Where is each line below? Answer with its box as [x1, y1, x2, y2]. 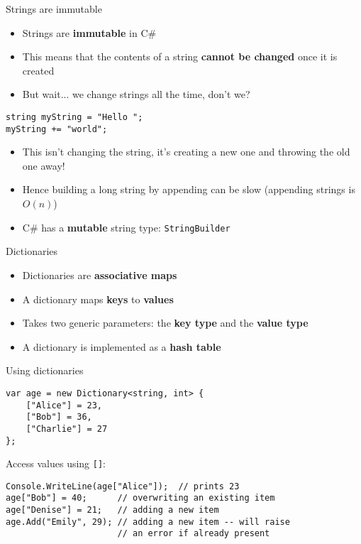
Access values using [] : [6, 456, 106, 471]
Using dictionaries [6, 363, 84, 378]
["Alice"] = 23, [26, 400, 103, 410]
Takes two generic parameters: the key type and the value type [22, 315, 309, 330]
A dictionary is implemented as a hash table [22, 339, 221, 354]
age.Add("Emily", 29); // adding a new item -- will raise [6, 516, 290, 527]
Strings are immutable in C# [22, 25, 157, 40]
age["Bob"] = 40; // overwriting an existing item [6, 493, 275, 504]
